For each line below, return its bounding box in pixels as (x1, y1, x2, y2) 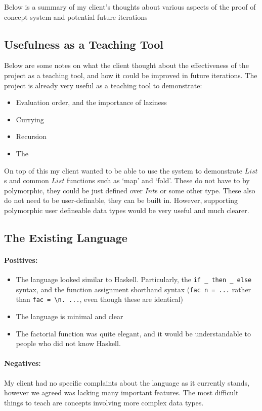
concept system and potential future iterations (4, 11, 148, 22)
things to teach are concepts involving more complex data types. (4, 397, 204, 407)
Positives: (4, 254, 38, 265)
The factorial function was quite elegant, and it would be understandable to (16, 328, 251, 338)
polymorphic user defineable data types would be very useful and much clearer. (4, 204, 249, 215)
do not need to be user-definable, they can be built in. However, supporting (4, 195, 238, 205)
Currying (16, 114, 44, 124)
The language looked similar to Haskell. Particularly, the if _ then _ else (16, 274, 252, 285)
